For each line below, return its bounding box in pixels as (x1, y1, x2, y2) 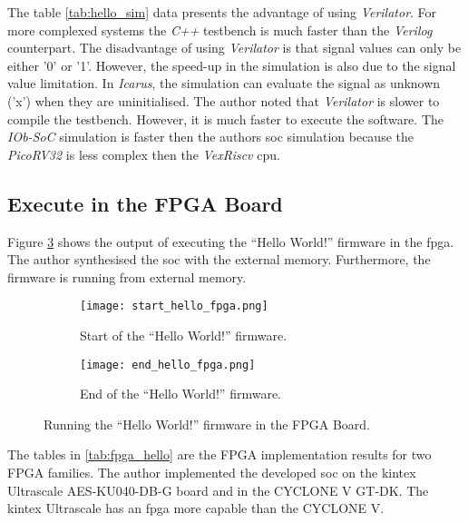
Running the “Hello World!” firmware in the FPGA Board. (44, 414, 371, 433)
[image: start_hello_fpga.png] (80, 300, 268, 313)
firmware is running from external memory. (7, 267, 247, 286)
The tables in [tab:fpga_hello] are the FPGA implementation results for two (7, 445, 432, 464)
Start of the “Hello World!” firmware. (80, 325, 288, 344)
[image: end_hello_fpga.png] (80, 358, 256, 371)
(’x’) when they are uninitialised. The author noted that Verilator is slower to (7, 91, 440, 110)
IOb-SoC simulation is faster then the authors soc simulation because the (7, 127, 414, 146)
